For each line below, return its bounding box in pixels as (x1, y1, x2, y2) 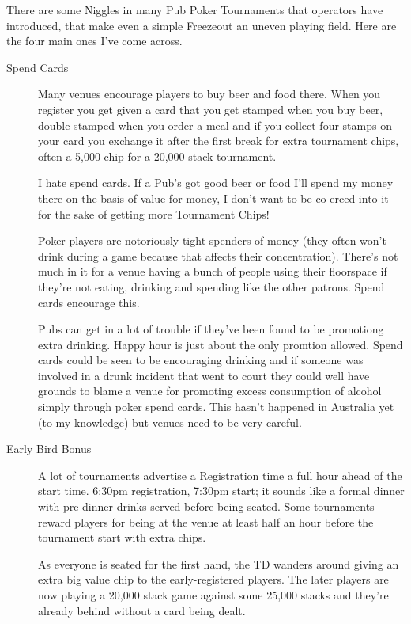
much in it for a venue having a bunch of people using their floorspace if (38, 263, 387, 280)
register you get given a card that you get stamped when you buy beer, (38, 101, 383, 117)
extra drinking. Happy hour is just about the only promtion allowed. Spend (38, 336, 403, 352)
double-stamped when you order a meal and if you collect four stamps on (38, 116, 392, 133)
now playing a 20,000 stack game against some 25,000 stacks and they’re (38, 587, 389, 603)
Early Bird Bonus (6, 440, 92, 457)
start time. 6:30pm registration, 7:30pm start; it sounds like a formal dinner (38, 482, 405, 499)
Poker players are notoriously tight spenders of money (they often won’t (38, 232, 386, 249)
